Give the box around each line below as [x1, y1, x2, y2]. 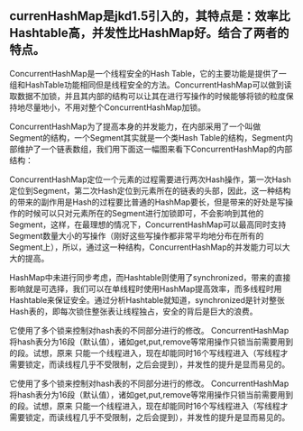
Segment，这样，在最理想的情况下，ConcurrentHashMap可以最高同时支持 [9, 219, 287, 230]
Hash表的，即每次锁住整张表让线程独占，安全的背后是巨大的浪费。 [9, 306, 258, 316]
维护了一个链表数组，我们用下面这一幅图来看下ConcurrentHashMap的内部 [16, 143, 293, 154]
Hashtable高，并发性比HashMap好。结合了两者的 [9, 25, 289, 41]
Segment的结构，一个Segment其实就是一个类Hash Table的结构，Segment [9, 132, 286, 142]
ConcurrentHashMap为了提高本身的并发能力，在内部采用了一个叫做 [9, 121, 262, 132]
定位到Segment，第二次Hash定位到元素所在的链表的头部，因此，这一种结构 [9, 185, 291, 196]
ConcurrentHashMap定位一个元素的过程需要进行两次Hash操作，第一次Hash [9, 174, 291, 185]
